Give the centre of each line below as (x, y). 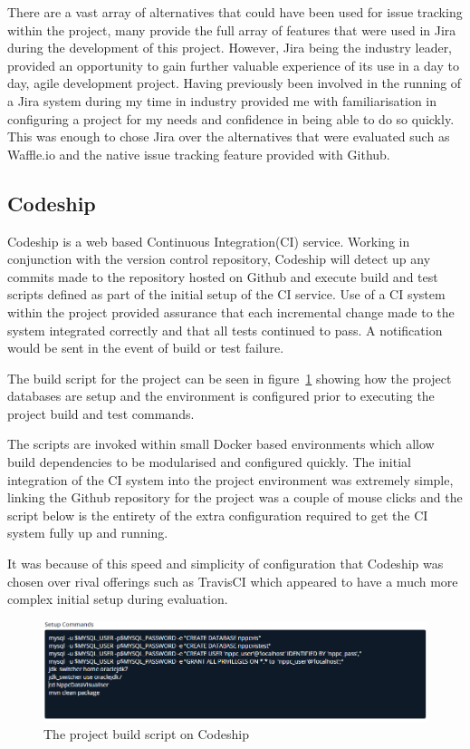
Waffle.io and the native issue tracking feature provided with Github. (199, 154)
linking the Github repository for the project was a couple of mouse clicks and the (235, 497)
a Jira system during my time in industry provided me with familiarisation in (222, 100)
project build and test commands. (101, 413)
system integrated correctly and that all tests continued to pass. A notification (225, 330)
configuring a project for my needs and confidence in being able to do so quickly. (231, 118)
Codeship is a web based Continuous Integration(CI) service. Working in (209, 241)
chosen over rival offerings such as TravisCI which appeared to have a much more (233, 581)
